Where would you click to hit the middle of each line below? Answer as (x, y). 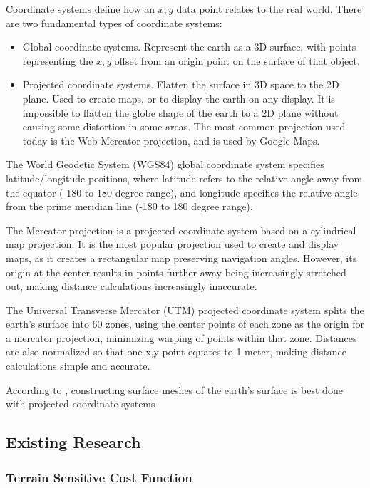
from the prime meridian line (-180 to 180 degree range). (129, 206)
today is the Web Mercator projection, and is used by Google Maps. (171, 140)
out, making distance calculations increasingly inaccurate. (132, 286)
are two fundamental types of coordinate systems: (114, 22)
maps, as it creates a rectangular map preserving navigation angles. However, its (181, 258)
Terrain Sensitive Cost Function (99, 477)
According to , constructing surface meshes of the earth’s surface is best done (174, 389)
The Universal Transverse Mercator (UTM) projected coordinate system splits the (185, 310)
